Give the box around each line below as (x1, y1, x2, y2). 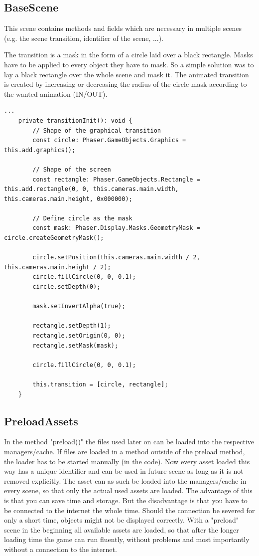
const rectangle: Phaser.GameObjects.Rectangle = (32, 176, 200, 183)
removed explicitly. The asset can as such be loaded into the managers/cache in (4, 475, 247, 486)
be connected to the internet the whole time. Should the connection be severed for (4, 505, 255, 515)
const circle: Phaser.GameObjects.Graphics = (32, 137, 186, 144)
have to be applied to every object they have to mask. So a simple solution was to (4, 59, 254, 69)
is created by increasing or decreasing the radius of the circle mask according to (4, 79, 247, 89)
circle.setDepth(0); (32, 283, 101, 291)
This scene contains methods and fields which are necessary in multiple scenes (4, 23, 242, 33)
